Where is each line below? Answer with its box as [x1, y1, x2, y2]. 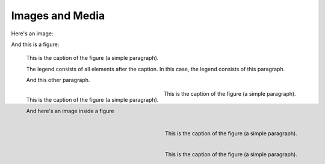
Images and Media [11, 9, 105, 22]
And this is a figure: [11, 41, 60, 48]
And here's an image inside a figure [26, 107, 114, 114]
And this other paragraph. [26, 77, 90, 84]
